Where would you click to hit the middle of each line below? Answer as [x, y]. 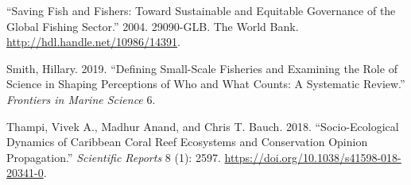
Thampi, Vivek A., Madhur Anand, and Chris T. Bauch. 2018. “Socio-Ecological [203, 126]
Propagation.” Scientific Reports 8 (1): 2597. [114, 157]
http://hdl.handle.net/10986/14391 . [94, 42]
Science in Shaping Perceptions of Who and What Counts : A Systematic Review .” [206, 84]
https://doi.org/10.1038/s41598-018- [313, 157]
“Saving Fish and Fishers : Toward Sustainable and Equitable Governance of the [201, 10]
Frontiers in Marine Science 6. [81, 99]
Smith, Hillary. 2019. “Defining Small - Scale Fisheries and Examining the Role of [202, 68]
